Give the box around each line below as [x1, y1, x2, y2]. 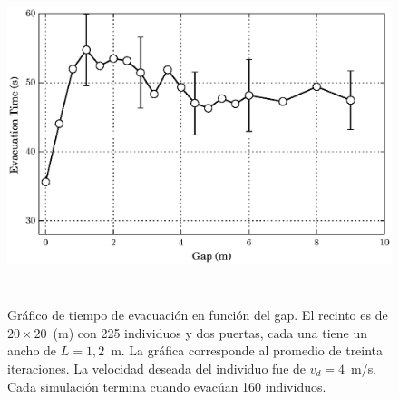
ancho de [7, 341, 57, 360]
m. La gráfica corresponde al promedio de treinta [111, 341, 384, 360]
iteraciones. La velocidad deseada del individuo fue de [7, 358, 307, 377]
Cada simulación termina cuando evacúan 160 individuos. [7, 376, 326, 395]
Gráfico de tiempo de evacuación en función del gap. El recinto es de [7, 305, 388, 324]
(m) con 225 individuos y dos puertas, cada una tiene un [53, 323, 367, 342]
